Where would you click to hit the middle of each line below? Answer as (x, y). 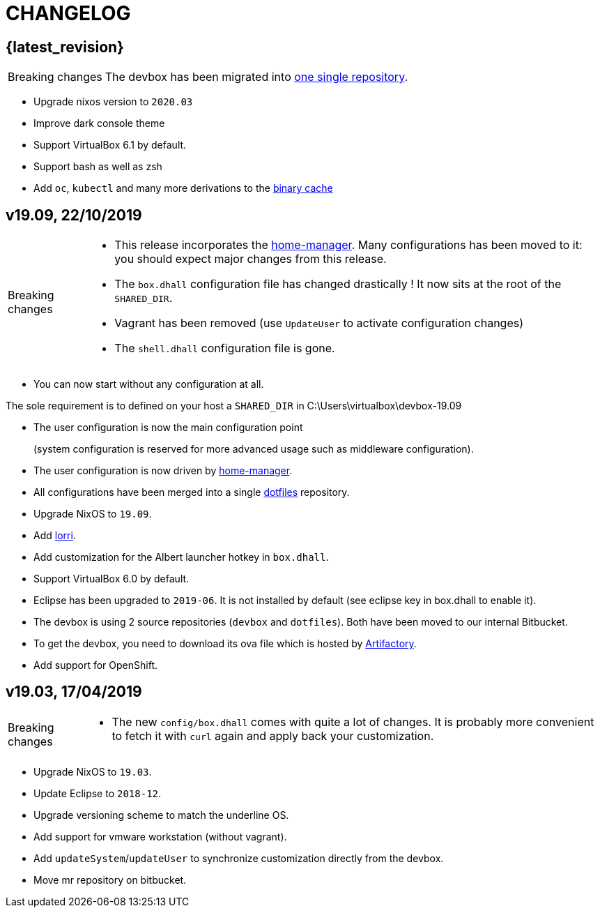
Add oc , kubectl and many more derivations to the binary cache (183, 188)
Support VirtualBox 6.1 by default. (110, 145)
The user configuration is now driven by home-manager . (163, 471)
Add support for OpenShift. (96, 665)
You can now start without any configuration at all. (149, 384)
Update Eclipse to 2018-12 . (98, 793)
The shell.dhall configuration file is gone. (225, 348)
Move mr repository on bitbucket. (110, 880)
